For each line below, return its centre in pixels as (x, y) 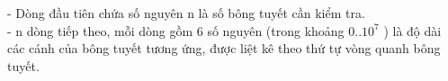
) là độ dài (412, 30)
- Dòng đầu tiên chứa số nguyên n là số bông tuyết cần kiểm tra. (186, 13)
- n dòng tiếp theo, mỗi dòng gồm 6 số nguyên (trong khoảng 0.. (185, 30)
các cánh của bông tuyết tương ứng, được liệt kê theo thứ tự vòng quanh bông (224, 48)
